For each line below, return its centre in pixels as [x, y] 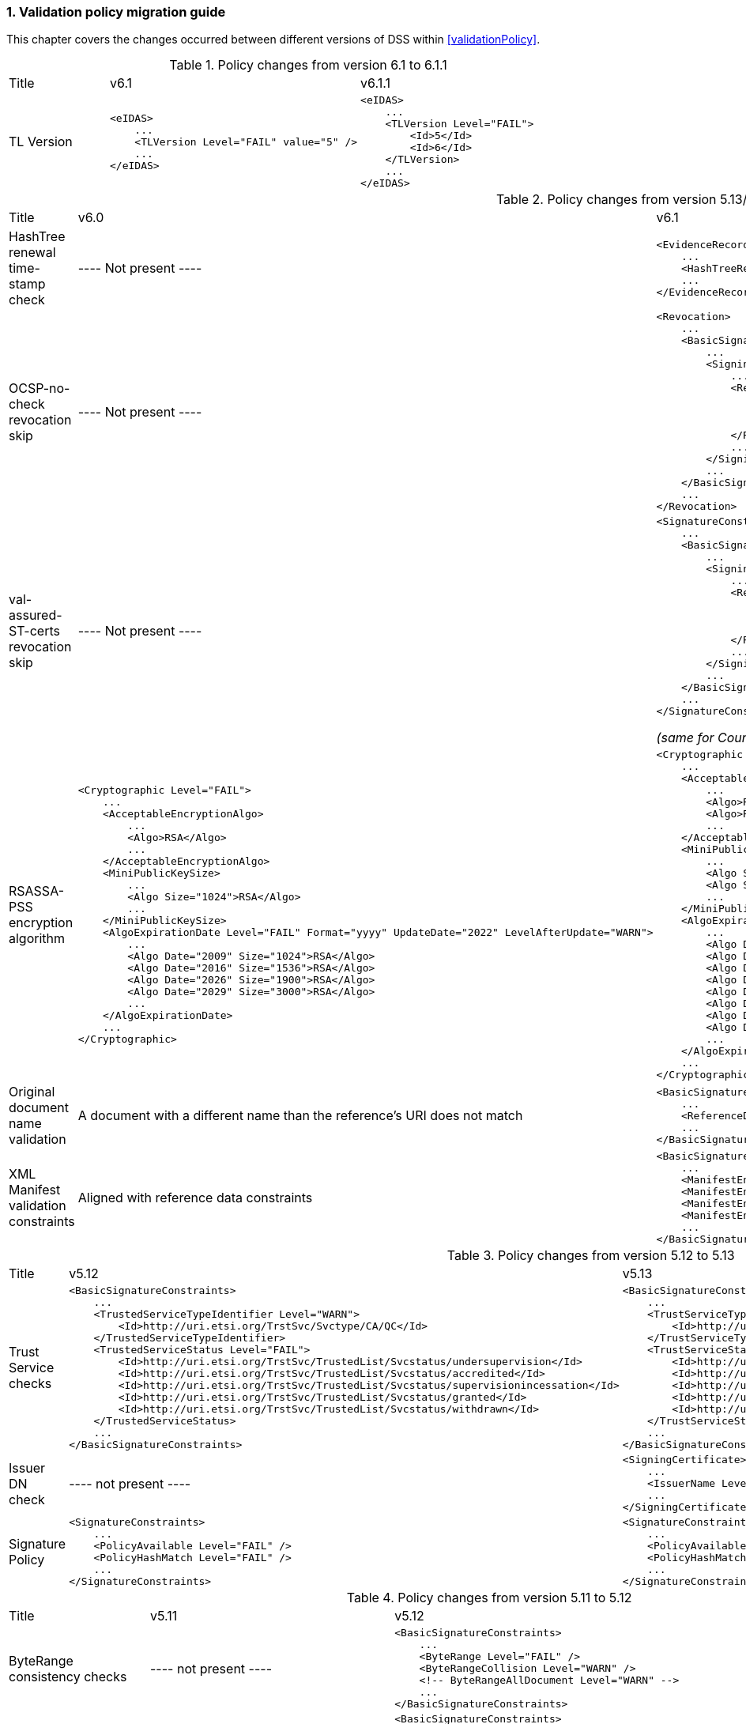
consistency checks [68, 1676]
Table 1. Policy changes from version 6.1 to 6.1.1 [308, 65]
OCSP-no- [40, 388]
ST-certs [34, 630]
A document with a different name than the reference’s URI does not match [300, 1116]
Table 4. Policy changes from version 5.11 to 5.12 [489, 1598]
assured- [36, 615]
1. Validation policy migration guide [116, 12]
